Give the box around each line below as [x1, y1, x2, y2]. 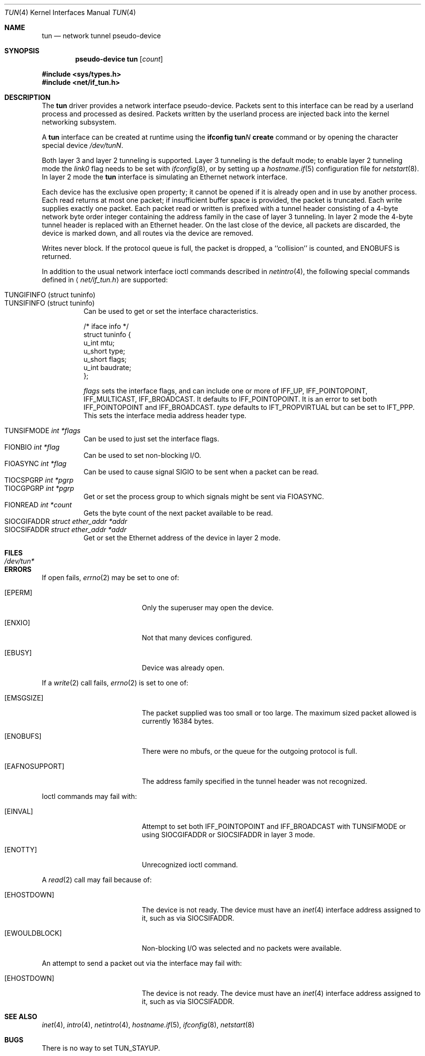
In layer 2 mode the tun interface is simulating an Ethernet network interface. [42, 173, 288, 181]
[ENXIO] [4, 618, 31, 627]
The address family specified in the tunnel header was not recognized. [142, 777, 367, 785]
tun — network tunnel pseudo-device [42, 32, 161, 40]
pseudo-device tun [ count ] [75, 55, 163, 63]
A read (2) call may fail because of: [42, 876, 152, 884]
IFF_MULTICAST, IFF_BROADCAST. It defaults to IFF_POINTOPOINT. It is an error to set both [83, 395, 377, 403]
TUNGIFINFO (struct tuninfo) [4, 291, 95, 299]
